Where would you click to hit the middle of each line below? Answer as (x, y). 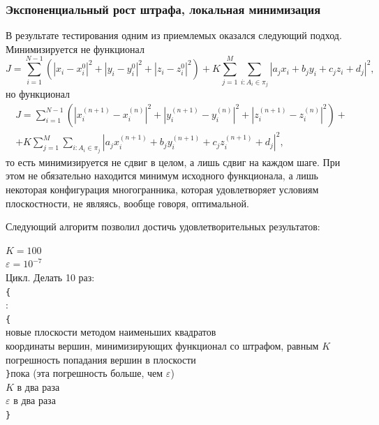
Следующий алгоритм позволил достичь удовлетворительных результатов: (163, 226)
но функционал (38, 94)
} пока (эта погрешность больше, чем (84, 373)
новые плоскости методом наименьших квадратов (111, 332)
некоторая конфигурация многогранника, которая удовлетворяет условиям (162, 189)
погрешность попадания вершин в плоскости (101, 359)
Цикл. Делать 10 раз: (50, 277)
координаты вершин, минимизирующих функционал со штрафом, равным (162, 346)
